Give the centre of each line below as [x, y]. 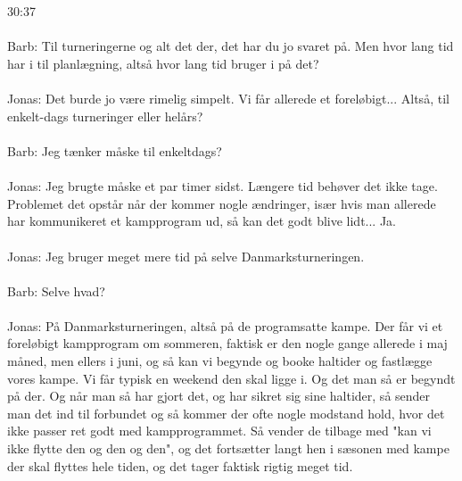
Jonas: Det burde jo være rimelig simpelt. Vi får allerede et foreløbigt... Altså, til [228, 99]
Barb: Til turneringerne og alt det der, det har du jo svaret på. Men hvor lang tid [231, 46]
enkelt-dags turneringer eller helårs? [105, 116]
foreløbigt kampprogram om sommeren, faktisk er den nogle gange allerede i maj [227, 343]
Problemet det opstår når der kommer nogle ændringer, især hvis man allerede [222, 203]
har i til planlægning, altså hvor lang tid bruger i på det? [163, 63]
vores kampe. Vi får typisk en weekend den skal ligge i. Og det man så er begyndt [231, 378]
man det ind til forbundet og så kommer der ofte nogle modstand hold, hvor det [226, 413]
